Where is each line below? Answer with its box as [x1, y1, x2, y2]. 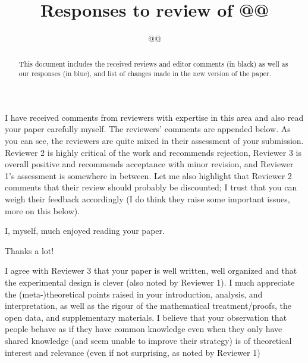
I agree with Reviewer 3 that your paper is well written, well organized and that [5, 264, 297, 277]
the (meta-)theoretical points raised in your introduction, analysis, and [5, 287, 263, 300]
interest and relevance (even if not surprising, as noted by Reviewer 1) [5, 346, 260, 358]
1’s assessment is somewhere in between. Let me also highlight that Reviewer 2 [5, 169, 292, 181]
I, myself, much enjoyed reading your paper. [5, 224, 165, 237]
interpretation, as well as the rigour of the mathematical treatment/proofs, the [5, 299, 291, 312]
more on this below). [5, 204, 80, 217]
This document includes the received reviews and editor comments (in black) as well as [18, 58, 288, 68]
